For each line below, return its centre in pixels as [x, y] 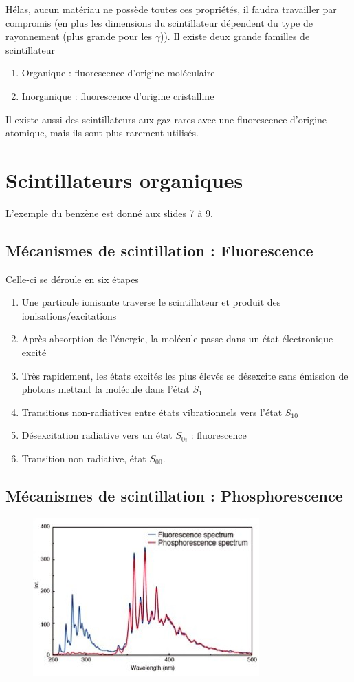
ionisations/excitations [69, 315]
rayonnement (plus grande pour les [79, 36]
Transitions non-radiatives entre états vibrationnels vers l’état [152, 412]
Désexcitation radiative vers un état [97, 435]
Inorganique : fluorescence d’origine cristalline [118, 95]
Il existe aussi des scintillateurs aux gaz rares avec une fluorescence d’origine [166, 119]
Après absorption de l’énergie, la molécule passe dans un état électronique [177, 339]
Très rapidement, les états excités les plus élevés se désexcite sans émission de [185, 375]
